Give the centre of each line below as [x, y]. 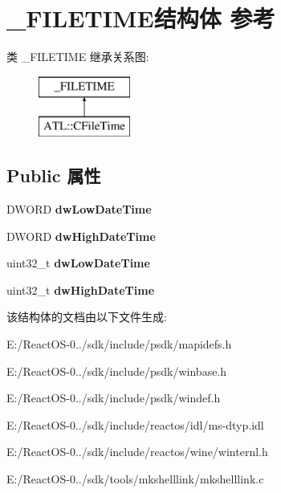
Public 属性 [54, 175]
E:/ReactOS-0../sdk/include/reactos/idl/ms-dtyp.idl [135, 424]
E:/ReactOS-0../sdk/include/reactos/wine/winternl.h [137, 452]
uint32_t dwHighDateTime [81, 289]
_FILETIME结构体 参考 [141, 18]
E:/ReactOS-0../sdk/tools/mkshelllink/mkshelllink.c [135, 479]
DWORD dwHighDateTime [81, 236]
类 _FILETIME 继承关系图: [78, 57]
